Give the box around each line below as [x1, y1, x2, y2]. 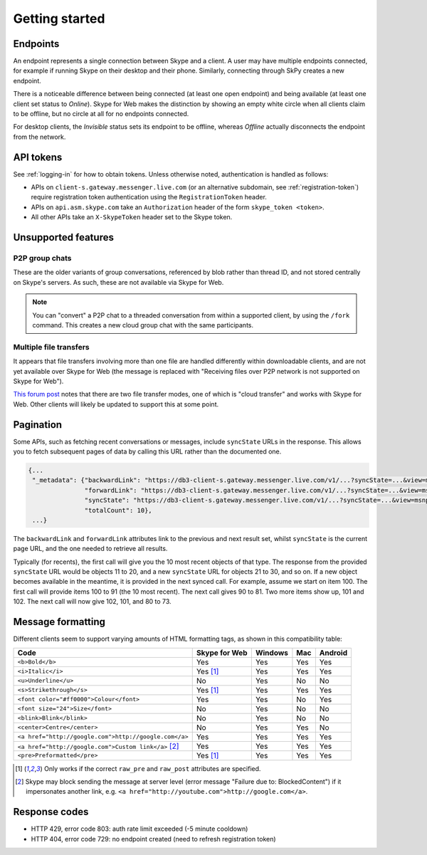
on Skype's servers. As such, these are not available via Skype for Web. [13, 278, 224, 286]
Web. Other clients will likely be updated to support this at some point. [13, 399, 219, 409]
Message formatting [13, 616, 106, 628]
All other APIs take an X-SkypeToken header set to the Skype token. [31, 213, 233, 221]
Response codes [13, 806, 89, 818]
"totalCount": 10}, [84, 506, 152, 514]
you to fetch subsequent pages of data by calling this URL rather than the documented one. [13, 447, 282, 456]
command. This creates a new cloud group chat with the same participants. [32, 320, 254, 329]
